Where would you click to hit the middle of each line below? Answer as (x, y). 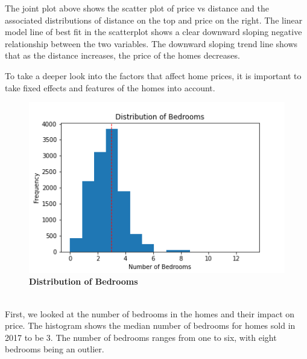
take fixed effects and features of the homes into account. (110, 87)
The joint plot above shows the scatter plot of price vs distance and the (137, 8)
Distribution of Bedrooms (84, 281)
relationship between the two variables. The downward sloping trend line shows (151, 43)
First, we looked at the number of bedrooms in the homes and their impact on (150, 313)
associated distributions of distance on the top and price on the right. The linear (154, 20)
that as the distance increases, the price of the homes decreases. (122, 55)
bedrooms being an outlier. (55, 349)
